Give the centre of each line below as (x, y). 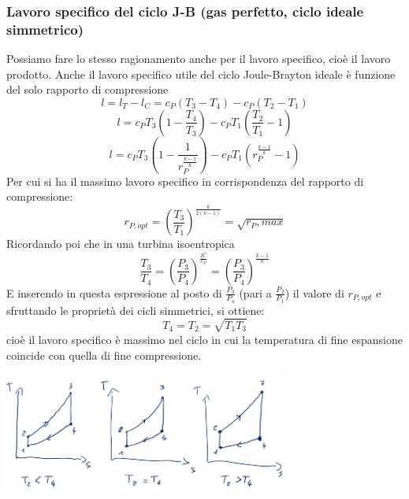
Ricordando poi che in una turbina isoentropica (121, 244)
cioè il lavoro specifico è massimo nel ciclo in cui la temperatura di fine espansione (204, 339)
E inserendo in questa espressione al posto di (114, 292)
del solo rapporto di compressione (87, 89)
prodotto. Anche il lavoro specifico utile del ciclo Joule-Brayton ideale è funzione (201, 74)
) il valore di (314, 292)
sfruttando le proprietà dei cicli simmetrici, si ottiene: (136, 310)
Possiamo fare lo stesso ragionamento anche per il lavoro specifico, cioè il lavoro (199, 59)
